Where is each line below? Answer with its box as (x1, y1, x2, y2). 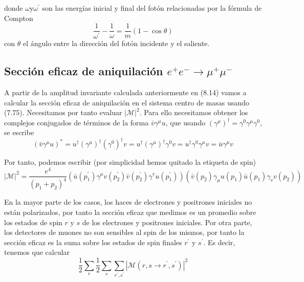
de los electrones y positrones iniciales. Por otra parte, (82, 216, 252, 227)
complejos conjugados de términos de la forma (4, 117, 149, 127)
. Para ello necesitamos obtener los (139, 107, 248, 118)
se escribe (4, 127, 34, 138)
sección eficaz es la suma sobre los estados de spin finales (4, 236, 182, 247)
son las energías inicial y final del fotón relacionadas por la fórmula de (42, 3, 262, 13)
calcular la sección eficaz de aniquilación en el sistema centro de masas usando (4, 97, 249, 107)
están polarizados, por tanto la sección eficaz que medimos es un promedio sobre (4, 207, 256, 218)
